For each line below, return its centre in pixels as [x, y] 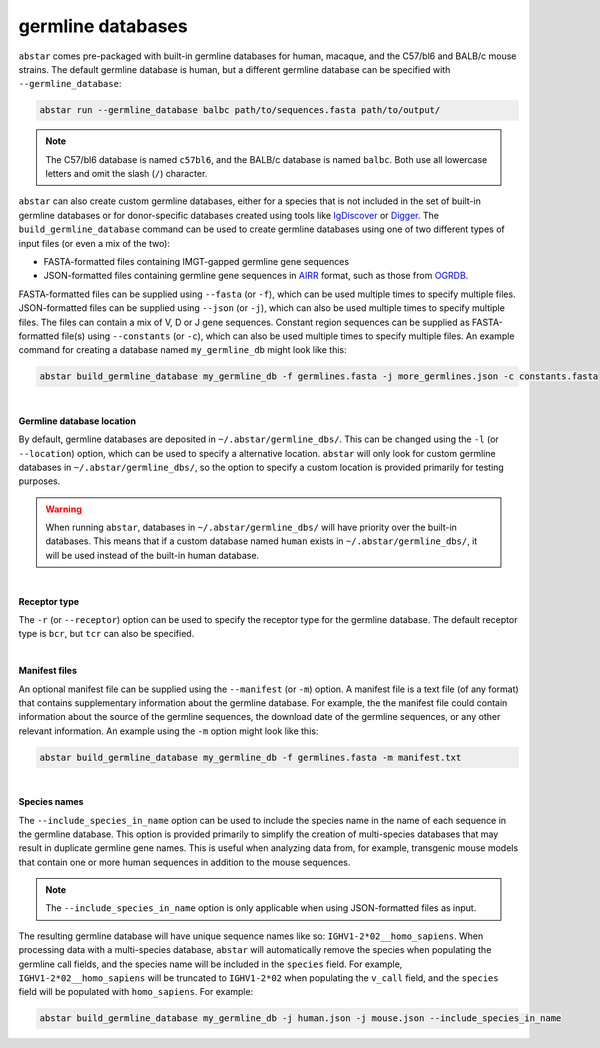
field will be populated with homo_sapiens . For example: [136, 992]
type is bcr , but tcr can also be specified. [106, 634]
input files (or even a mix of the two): [94, 243]
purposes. [39, 481]
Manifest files [48, 671]
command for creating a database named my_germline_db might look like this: [182, 350]
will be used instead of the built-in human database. [152, 555]
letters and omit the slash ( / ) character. [126, 174]
